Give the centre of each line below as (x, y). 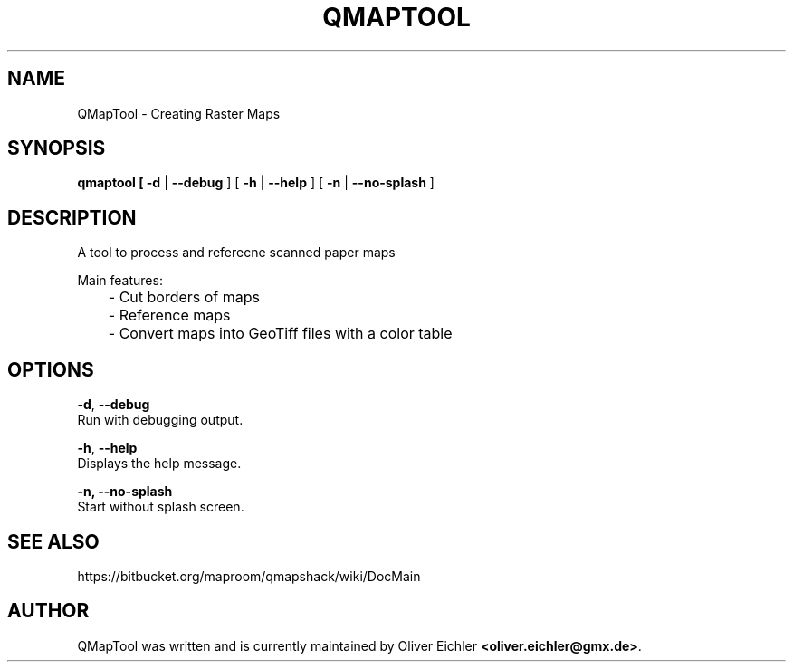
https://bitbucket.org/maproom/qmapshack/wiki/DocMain (249, 576)
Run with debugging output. (160, 420)
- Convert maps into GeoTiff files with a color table (280, 334)
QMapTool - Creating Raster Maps (179, 113)
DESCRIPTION (72, 217)
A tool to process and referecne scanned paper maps (236, 253)
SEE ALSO (53, 541)
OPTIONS (51, 369)
